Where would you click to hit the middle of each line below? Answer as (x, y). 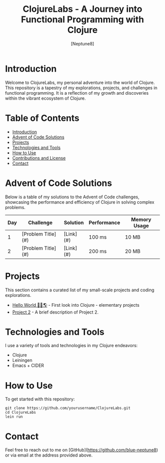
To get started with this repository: (40, 399)
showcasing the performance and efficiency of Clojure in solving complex (80, 202)
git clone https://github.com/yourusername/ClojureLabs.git (68, 408)
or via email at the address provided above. (49, 455)
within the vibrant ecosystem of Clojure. (45, 98)
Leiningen (22, 360)
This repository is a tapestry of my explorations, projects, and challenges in (81, 88)
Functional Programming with (82, 19)
